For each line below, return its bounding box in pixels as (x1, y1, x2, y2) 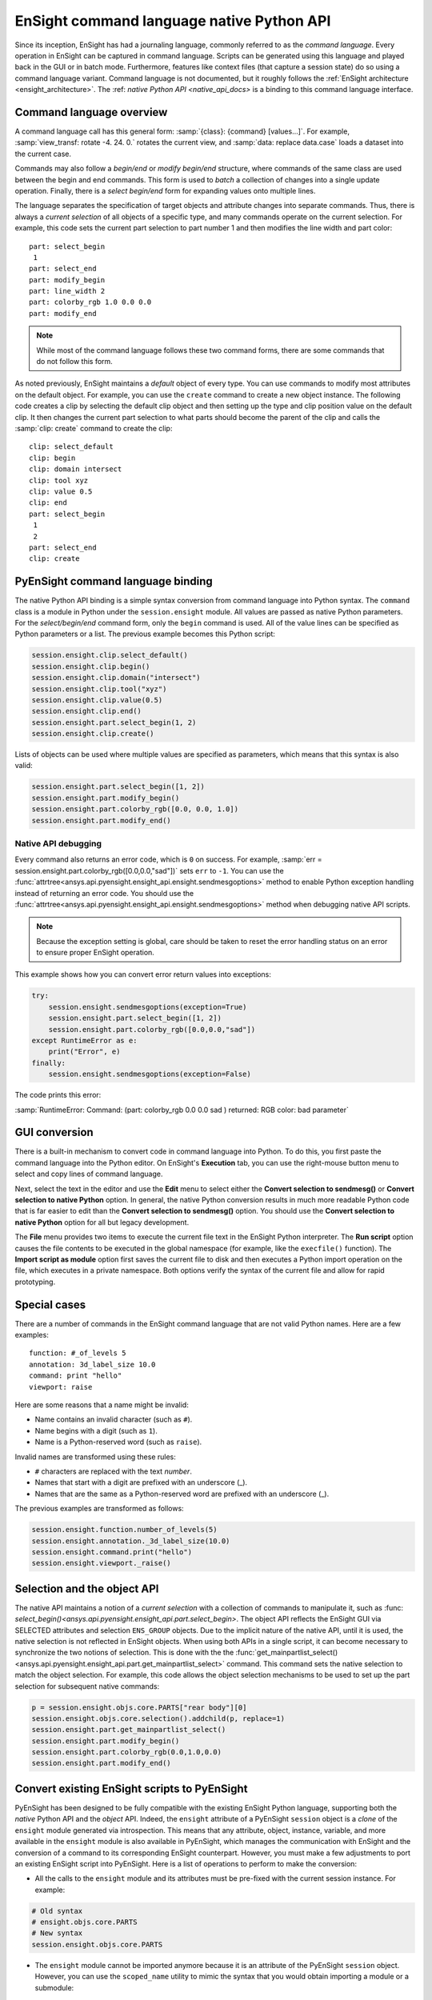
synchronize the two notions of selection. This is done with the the (14, 1648, 234, 1658)
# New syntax (31, 1929, 83, 1938)
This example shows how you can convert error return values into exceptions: (14, 970, 272, 979)
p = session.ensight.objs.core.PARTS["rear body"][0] (31, 1702, 247, 1712)
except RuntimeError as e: (31, 1036, 138, 1046)
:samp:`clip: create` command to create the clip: (14, 424, 173, 433)
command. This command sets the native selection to (226, 1658, 403, 1668)
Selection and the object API (14, 1582, 159, 1595)
